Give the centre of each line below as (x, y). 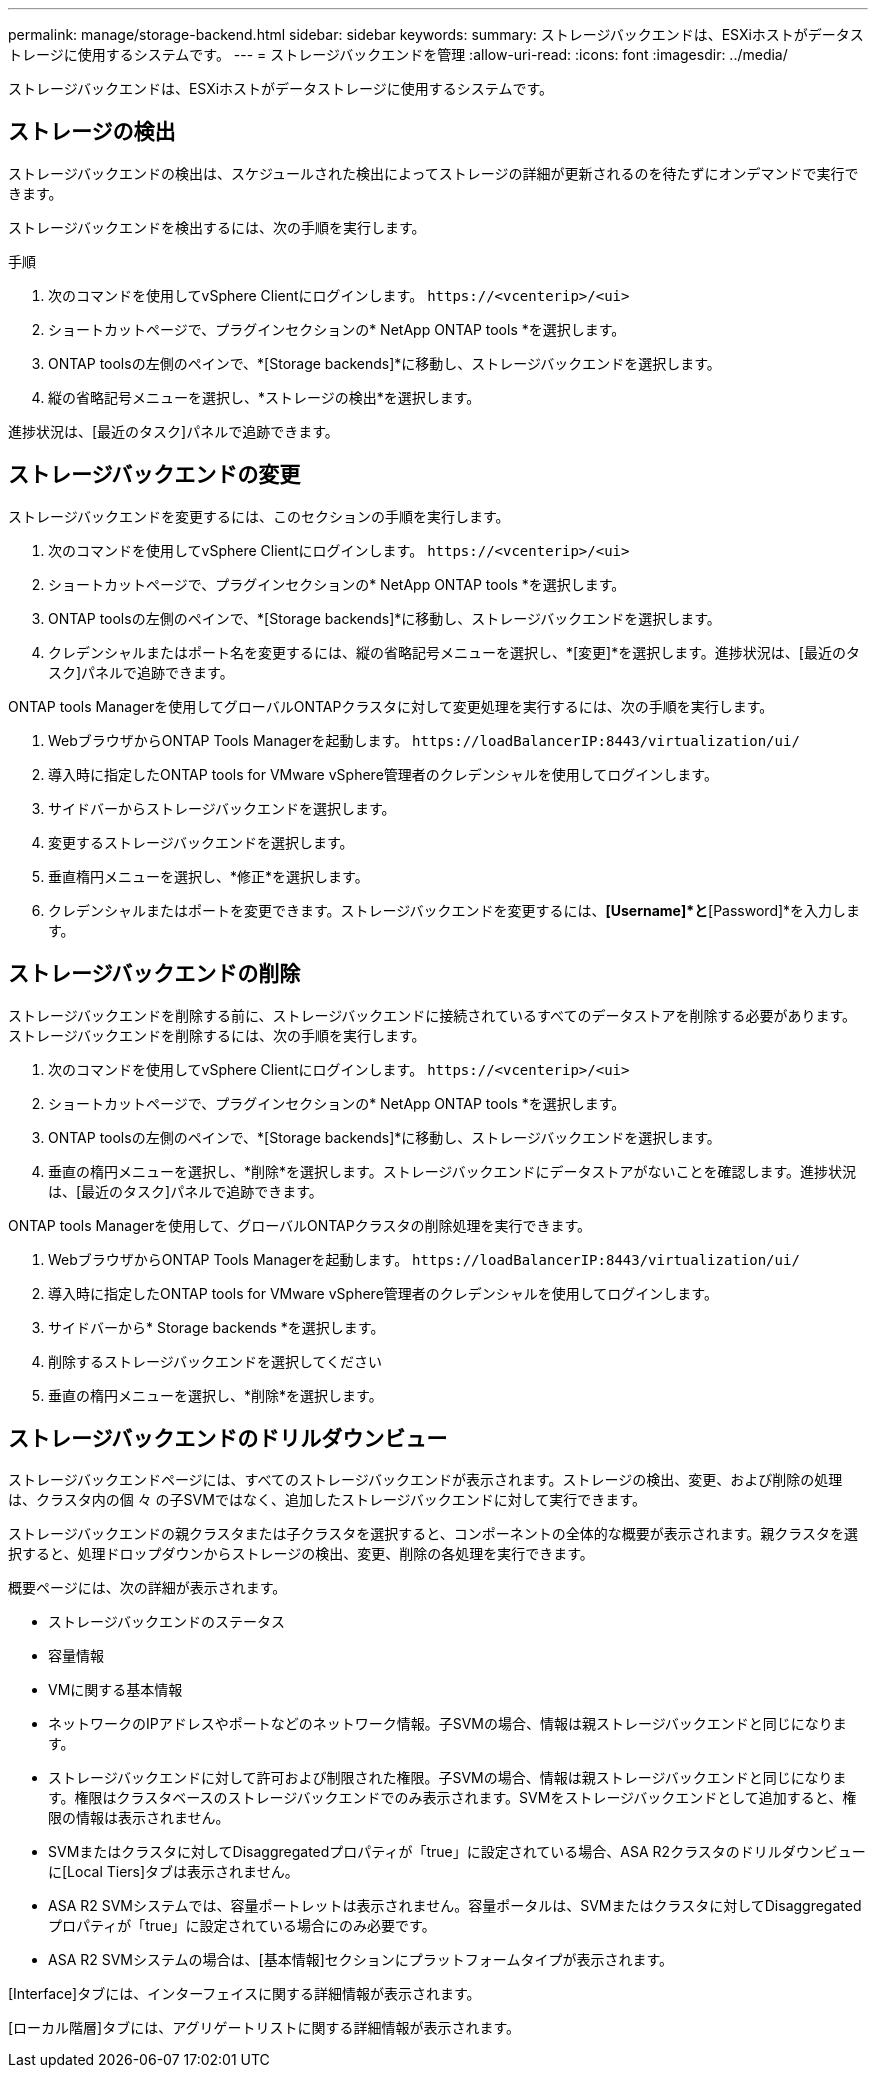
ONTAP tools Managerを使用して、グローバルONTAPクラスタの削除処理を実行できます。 (300, 1225)
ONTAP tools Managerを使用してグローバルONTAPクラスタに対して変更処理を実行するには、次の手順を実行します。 (391, 706)
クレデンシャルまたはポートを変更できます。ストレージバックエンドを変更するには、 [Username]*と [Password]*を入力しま (454, 910)
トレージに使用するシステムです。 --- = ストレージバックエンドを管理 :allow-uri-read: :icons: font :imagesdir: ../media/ (398, 54)
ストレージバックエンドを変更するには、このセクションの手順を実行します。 (259, 516)
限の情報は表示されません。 (139, 1818)
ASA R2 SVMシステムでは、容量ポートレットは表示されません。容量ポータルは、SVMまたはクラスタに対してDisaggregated (455, 1906)
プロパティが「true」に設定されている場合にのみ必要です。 (242, 1926)
